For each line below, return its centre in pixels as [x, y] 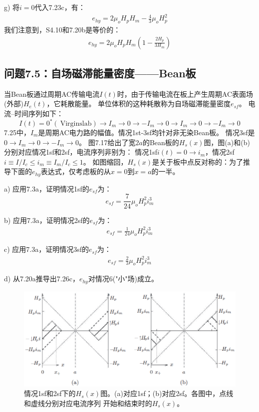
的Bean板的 [161, 142]
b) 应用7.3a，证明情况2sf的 [47, 220]
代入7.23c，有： [60, 7]
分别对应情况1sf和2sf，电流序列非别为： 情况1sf [81, 152]
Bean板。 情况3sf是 [224, 132]
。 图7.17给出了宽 [107, 142]
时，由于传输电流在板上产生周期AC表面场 [185, 94]
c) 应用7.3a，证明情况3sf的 [47, 249]
